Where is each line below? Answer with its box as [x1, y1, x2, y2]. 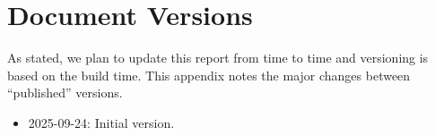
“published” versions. [7, 83, 123, 102]
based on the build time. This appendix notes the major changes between [7, 65, 411, 84]
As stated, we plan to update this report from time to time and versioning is [7, 48, 429, 67]
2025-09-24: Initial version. [28, 113, 175, 131]
